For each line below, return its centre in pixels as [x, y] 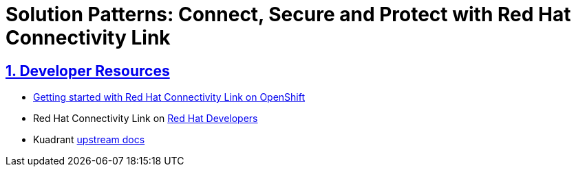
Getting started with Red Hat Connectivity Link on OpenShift [169, 97]
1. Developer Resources [88, 71]
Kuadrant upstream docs [89, 140]
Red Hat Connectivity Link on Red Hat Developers [146, 119]
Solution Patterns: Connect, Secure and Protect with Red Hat [288, 14]
